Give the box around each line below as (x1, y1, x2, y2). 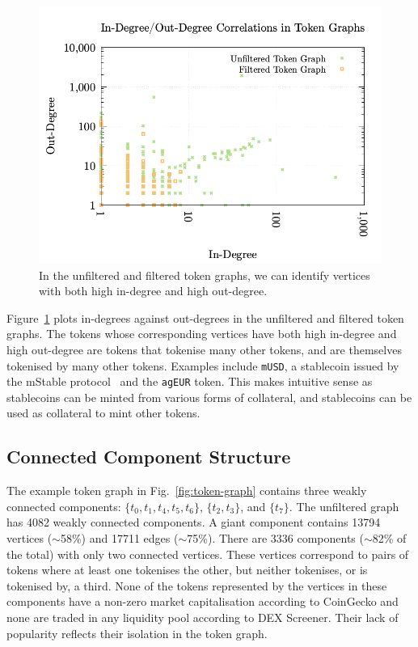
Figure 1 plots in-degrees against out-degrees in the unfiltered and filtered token (6, 309, 404, 326)
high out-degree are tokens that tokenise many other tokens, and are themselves (6, 340, 402, 357)
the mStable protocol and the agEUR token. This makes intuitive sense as (6, 373, 373, 390)
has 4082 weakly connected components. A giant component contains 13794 (6, 514, 381, 531)
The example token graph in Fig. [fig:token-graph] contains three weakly (6, 482, 367, 499)
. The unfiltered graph (289, 497, 399, 514)
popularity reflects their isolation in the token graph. (6, 624, 268, 641)
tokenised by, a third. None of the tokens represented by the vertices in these (6, 577, 387, 594)
